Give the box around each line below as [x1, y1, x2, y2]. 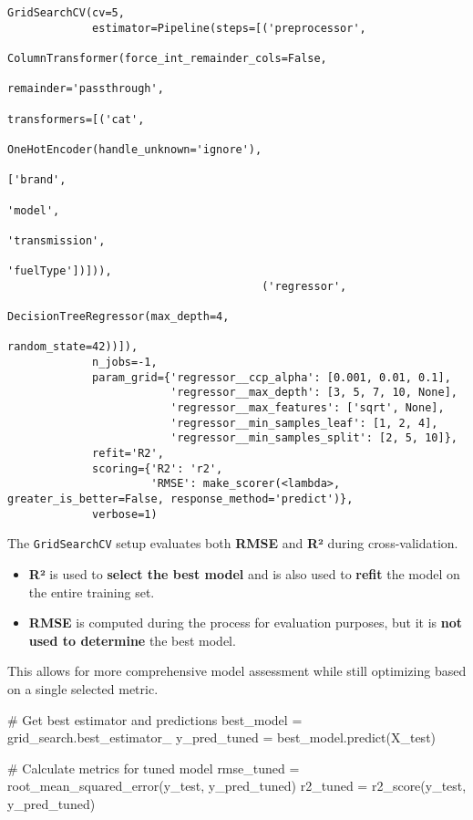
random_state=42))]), [7, 340, 139, 354]
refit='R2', [92, 447, 164, 461]
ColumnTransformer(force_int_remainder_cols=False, [7, 51, 327, 65]
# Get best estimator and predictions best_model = [7, 710, 303, 729]
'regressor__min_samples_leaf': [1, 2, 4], [170, 416, 438, 430]
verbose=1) [92, 507, 158, 521]
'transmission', [7, 234, 106, 247]
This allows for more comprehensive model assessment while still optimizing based [7, 661, 467, 680]
